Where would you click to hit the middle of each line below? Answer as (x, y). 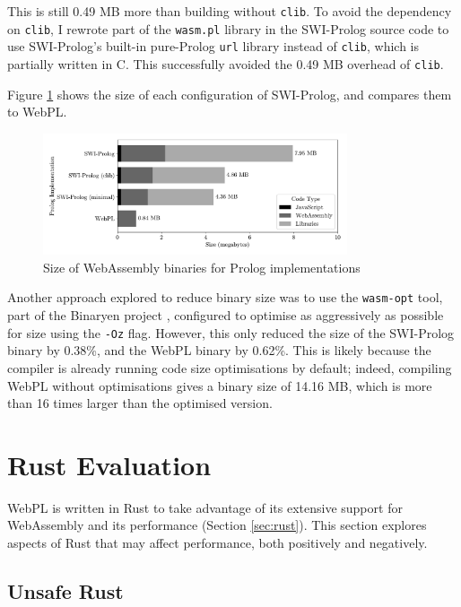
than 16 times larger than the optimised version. (140, 403)
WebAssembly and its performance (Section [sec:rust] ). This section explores (217, 525)
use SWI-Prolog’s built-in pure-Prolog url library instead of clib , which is (213, 46)
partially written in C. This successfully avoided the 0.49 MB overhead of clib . (226, 63)
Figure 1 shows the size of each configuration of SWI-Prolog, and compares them (230, 94)
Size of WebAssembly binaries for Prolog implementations (202, 267)
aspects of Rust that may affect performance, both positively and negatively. (217, 543)
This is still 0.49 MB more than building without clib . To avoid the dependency (230, 11)
